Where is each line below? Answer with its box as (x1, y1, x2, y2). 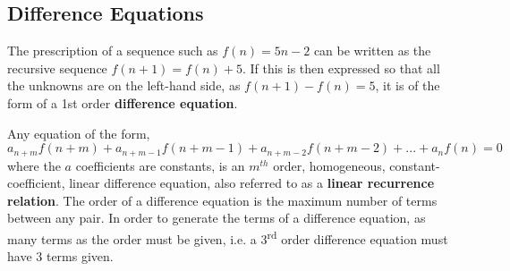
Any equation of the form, (7, 123, 150, 142)
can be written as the (313, 41, 431, 60)
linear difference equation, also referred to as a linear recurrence (69, 174, 435, 192)
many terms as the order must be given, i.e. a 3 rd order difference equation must (7, 227, 448, 248)
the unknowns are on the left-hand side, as (7, 76, 241, 95)
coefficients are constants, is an (75, 156, 245, 174)
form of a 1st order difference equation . (7, 93, 238, 112)
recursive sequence (7, 58, 107, 77)
